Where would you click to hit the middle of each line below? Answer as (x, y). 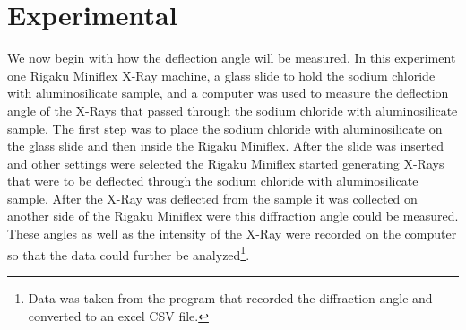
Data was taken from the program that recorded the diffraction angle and (230, 297)
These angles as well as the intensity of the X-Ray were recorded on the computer (232, 234)
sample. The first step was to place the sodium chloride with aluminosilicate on (225, 128)
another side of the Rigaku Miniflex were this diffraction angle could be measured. (233, 216)
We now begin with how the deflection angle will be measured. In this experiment (232, 58)
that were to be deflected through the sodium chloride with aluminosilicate (213, 181)
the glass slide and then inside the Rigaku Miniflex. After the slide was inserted (225, 146)
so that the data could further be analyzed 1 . (129, 253)
